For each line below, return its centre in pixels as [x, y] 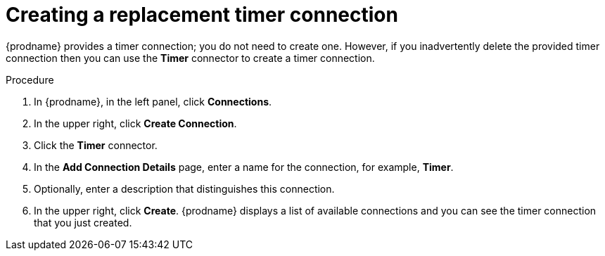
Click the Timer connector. [96, 145]
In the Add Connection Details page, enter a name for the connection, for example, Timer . [244, 167]
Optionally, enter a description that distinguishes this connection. [184, 188]
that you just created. [83, 222]
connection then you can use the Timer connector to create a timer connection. [190, 58]
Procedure [30, 79]
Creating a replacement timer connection [202, 15]
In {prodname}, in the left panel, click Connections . [153, 101]
